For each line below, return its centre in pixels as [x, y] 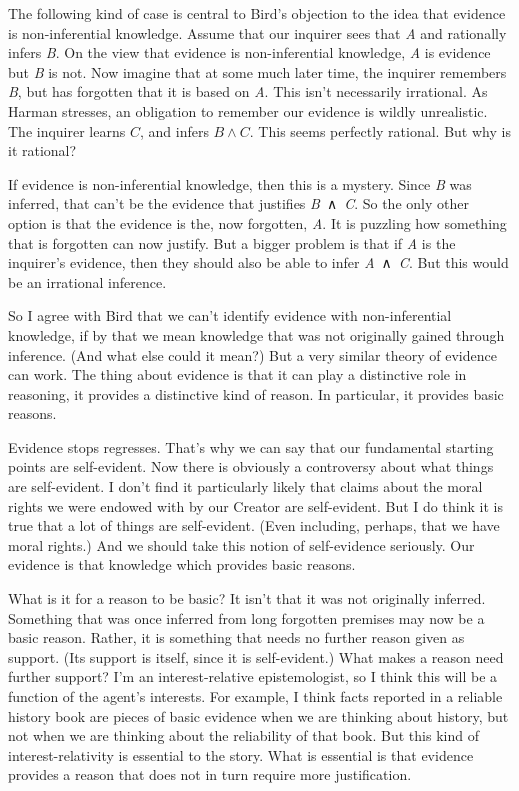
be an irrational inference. [87, 281]
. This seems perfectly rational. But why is [380, 130]
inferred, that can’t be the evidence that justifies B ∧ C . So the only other [238, 203]
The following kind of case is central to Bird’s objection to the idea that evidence [257, 13]
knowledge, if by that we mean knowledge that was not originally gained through [256, 334]
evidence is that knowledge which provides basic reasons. [182, 564]
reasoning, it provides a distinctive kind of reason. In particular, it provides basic [256, 393]
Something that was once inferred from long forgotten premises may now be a [246, 617]
